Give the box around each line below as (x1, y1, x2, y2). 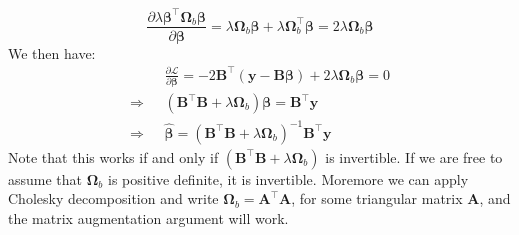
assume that (8, 168, 83, 189)
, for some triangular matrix (291, 188, 463, 209)
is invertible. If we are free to (325, 146, 503, 167)
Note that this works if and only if (8, 146, 219, 167)
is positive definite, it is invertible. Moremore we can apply (107, 168, 469, 189)
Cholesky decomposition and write (8, 188, 219, 209)
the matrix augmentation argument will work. (8, 207, 289, 228)
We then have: (8, 42, 96, 63)
